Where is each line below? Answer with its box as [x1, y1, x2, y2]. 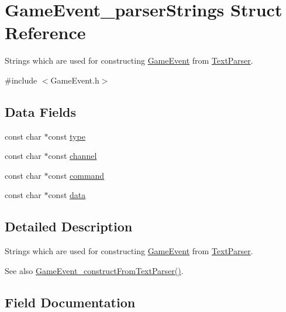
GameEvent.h [50, 74, 99, 86]
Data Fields [5, 102, 77, 120]
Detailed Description [5, 217, 133, 235]
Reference [5, 20, 86, 44]
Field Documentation [5, 293, 136, 311]
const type [48, 130, 85, 142]
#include [5, 74, 37, 86]
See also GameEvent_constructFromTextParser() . [5, 264, 184, 276]
